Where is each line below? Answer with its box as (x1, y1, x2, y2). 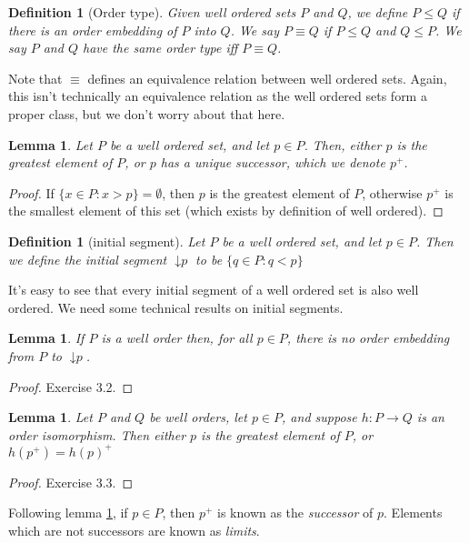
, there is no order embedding (286, 328, 450, 347)
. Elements (384, 503, 443, 522)
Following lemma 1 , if (8, 503, 128, 522)
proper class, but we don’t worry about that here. (8, 104, 285, 123)
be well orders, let (149, 407, 247, 427)
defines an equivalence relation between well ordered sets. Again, (87, 68, 447, 87)
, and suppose (282, 407, 357, 427)
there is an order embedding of (8, 20, 177, 39)
